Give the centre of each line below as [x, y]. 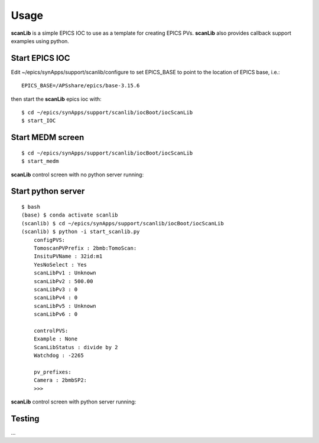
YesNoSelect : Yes [60, 265]
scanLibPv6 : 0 [56, 314]
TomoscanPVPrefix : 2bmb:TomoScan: [85, 248]
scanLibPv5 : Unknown [65, 306]
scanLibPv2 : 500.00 [63, 281]
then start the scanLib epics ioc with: [56, 99]
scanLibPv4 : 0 [56, 298]
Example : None [56, 339]
